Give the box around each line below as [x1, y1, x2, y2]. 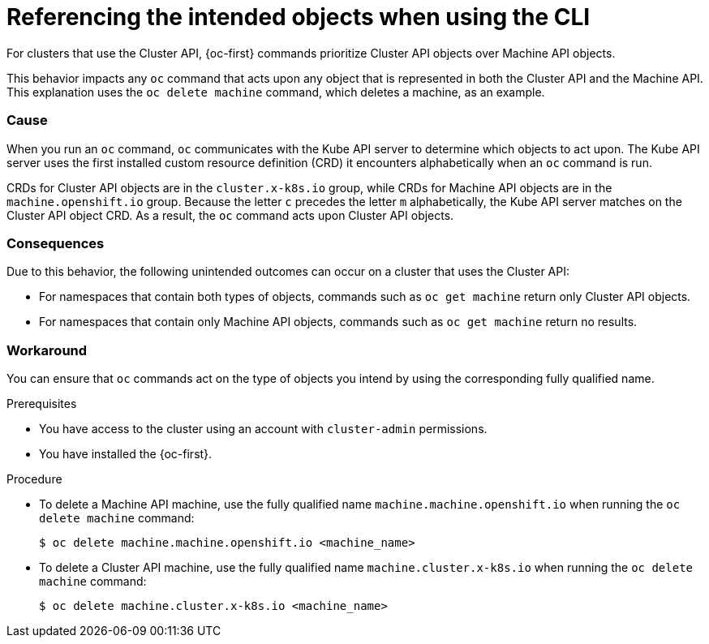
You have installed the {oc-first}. [39, 447, 213, 461]
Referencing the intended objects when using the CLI [6, 3, 591, 31]
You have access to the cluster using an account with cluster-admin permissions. [39, 422, 488, 436]
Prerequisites [6, 397, 77, 410]
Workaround [6, 341, 88, 358]
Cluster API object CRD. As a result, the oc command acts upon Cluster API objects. [6, 208, 454, 222]
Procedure [6, 472, 62, 486]
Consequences [6, 234, 105, 251]
